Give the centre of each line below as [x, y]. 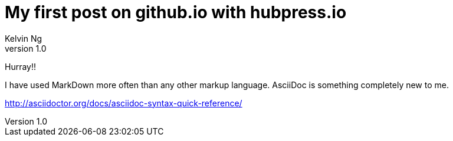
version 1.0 [26, 48]
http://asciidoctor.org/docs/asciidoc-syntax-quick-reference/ [124, 103]
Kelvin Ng [24, 38]
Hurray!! [21, 66]
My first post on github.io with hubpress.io [176, 12]
